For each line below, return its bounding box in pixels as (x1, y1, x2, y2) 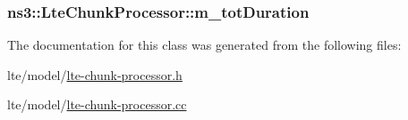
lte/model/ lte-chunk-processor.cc (7, 95, 187, 114)
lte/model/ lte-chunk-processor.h (7, 65, 183, 84)
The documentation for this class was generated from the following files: (7, 36, 402, 54)
